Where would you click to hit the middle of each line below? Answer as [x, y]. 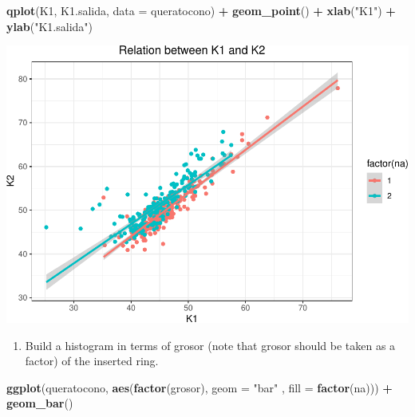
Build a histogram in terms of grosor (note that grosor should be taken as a [210, 345]
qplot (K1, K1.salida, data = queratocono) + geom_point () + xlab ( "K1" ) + [201, 10]
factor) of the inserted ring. [92, 361]
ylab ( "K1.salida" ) [49, 26]
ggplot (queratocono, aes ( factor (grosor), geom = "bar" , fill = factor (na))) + [200, 387]
